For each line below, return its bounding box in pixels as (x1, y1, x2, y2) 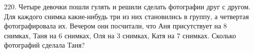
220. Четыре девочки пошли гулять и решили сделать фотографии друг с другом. (4, 1, 251, 11)
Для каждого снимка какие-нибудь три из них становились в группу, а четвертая (4, 11, 249, 21)
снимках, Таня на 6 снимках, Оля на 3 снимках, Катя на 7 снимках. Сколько (4, 30, 236, 40)
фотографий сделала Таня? (4, 40, 85, 50)
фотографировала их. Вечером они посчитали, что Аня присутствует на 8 (4, 21, 227, 31)
